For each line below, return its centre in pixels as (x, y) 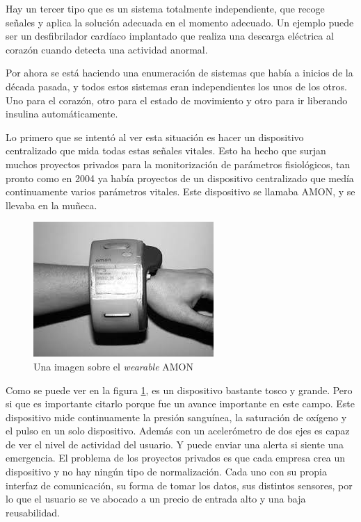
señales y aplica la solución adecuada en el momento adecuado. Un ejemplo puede (180, 22)
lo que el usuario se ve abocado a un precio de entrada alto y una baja (156, 499)
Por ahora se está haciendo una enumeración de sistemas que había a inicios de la (179, 73)
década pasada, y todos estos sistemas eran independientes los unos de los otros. (176, 86)
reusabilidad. (33, 512)
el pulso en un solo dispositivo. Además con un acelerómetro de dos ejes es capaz (178, 431)
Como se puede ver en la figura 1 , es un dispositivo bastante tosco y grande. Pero (179, 390)
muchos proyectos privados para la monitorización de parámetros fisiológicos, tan (178, 164)
